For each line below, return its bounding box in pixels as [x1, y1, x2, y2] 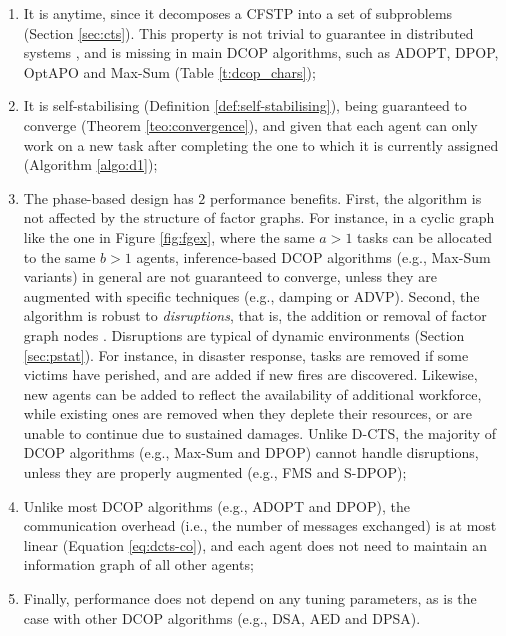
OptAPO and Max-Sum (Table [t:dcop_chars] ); [23, 61, 316, 82]
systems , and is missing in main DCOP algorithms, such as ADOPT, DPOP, [23, 42, 499, 63]
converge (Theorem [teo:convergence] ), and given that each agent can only [23, 114, 478, 135]
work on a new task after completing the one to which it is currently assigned [23, 134, 499, 155]
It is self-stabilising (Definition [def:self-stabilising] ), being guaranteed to [23, 95, 467, 116]
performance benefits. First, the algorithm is [209, 187, 482, 208]
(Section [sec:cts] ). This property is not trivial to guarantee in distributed [23, 22, 474, 43]
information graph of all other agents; [23, 554, 254, 575]
